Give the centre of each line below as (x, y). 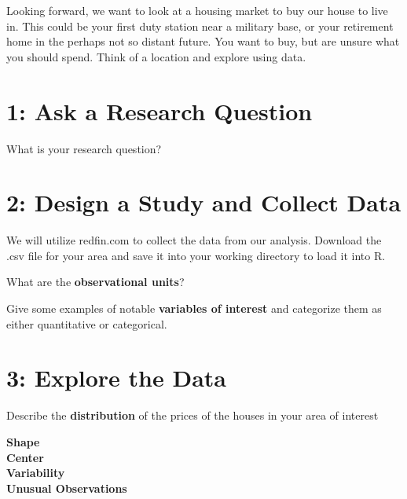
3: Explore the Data (117, 378)
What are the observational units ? (95, 282)
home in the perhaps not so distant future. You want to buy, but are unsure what (203, 41)
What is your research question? (84, 148)
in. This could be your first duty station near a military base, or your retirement (200, 26)
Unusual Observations (67, 488)
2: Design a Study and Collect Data (204, 202)
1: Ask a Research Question (159, 110)
